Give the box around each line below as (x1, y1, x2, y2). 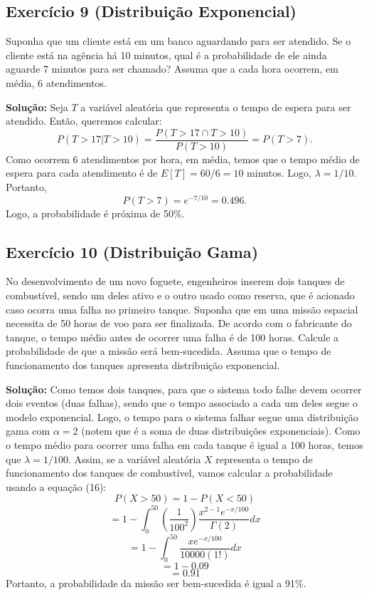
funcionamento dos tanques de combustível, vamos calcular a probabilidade (6, 465, 333, 480)
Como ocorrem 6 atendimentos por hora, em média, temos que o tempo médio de (6, 151, 360, 166)
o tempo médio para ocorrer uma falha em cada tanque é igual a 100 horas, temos (6, 438, 363, 452)
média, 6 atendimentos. (6, 75, 107, 90)
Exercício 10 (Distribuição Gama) (6, 240, 259, 262)
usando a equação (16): (6, 479, 107, 494)
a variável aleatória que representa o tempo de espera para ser (80, 99, 351, 114)
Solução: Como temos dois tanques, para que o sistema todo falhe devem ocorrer (6, 381, 362, 396)
